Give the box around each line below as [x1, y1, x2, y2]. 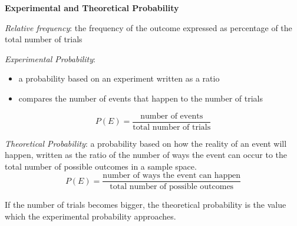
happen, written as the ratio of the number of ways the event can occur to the [5, 149, 288, 161]
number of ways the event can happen [103, 171, 241, 180]
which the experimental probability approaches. [5, 210, 176, 222]
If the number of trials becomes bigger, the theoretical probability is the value [5, 198, 286, 211]
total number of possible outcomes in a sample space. [5, 160, 197, 172]
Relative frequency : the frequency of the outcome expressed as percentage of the [5, 21, 292, 33]
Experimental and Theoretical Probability [5, 2, 179, 14]
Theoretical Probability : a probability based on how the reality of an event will [5, 137, 287, 149]
